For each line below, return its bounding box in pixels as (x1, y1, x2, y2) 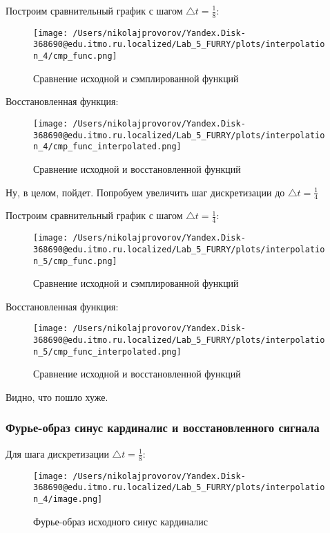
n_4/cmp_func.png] (33, 51, 117, 62)
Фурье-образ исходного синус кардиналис (33, 514, 208, 528)
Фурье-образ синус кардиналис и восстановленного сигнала (6, 419, 320, 436)
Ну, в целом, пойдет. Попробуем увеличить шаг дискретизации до (6, 185, 285, 199)
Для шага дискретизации (6, 446, 109, 460)
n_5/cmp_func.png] (33, 256, 117, 266)
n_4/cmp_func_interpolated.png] (33, 142, 182, 152)
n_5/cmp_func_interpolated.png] (33, 346, 182, 357)
